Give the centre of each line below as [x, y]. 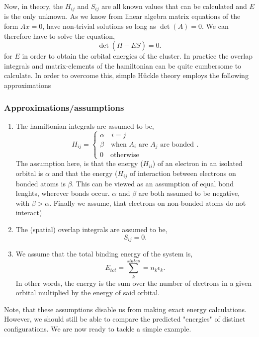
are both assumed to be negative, [189, 193]
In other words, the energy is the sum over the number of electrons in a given [133, 283]
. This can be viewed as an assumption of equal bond [153, 183]
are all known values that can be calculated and [174, 6]
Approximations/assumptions [64, 107]
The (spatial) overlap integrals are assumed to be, [91, 229]
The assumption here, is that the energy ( [79, 163]
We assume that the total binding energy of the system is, [104, 253]
